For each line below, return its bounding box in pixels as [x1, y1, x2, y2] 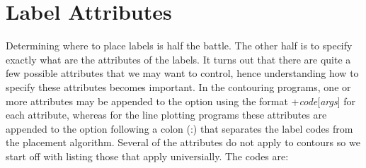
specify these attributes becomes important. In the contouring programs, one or [6, 79, 351, 94]
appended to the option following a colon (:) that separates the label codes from [6, 121, 353, 136]
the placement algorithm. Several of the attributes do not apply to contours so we [6, 135, 360, 150]
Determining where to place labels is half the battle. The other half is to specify [6, 38, 353, 53]
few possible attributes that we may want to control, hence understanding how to [6, 66, 359, 80]
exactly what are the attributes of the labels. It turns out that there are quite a [6, 52, 351, 66]
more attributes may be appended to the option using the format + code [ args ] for [6, 93, 355, 108]
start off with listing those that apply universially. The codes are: [6, 148, 289, 163]
